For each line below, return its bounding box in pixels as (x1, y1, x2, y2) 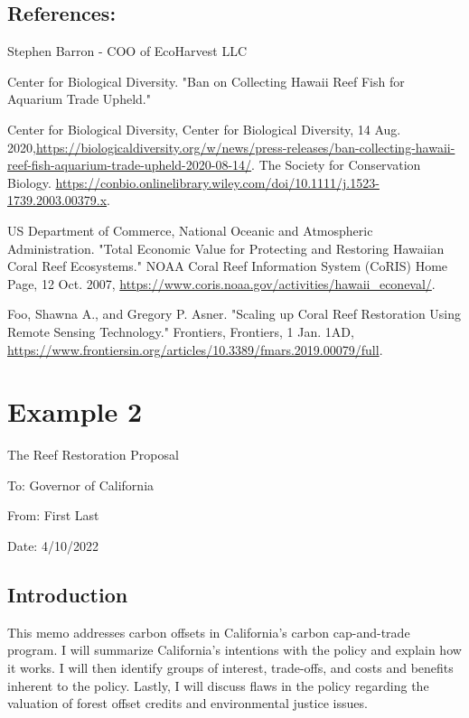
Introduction (7, 581, 128, 608)
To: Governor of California (7, 475, 155, 494)
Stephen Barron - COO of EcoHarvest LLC (7, 42, 248, 61)
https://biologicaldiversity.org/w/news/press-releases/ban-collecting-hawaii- (35, 137, 455, 156)
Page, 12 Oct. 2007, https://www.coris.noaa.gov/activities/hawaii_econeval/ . (7, 274, 436, 293)
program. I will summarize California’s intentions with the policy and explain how (7, 640, 462, 659)
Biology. (7, 173, 52, 191)
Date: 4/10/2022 (7, 536, 98, 555)
